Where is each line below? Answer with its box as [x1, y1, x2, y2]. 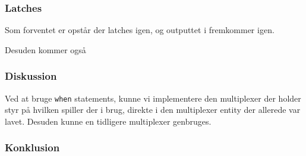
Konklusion [5, 140, 60, 155]
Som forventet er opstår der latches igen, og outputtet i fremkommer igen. [5, 24, 275, 36]
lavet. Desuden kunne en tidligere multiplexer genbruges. [5, 115, 212, 127]
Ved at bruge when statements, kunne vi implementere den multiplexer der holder [5, 92, 301, 104]
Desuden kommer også [5, 43, 86, 56]
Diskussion [5, 69, 57, 83]
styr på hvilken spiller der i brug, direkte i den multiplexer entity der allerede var [5, 103, 301, 116]
